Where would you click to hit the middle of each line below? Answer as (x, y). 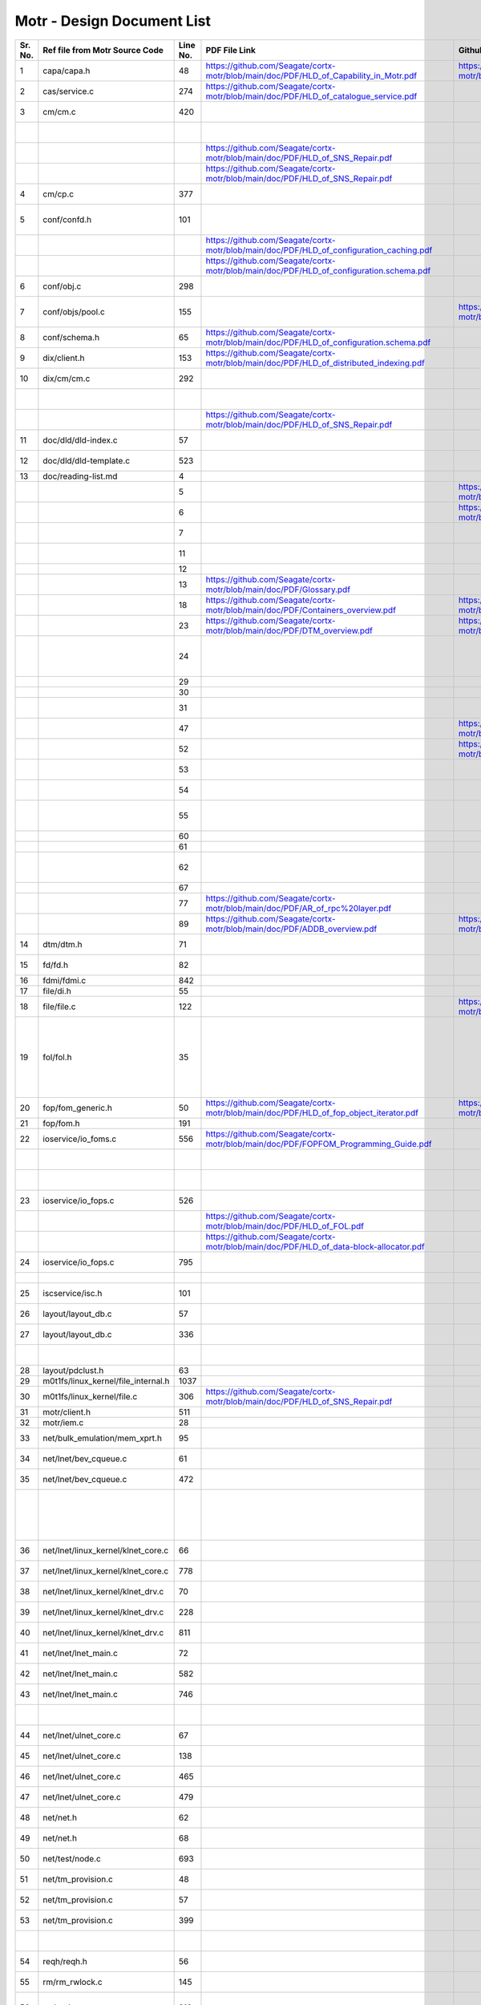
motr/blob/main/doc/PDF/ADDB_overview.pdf (291, 929)
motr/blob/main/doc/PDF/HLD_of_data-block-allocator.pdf (315, 1246)
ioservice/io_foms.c (80, 1139)
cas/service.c (69, 91)
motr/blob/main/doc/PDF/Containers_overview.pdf (301, 610)
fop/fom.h (61, 1123)
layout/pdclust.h (73, 1370)
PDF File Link (230, 50)
